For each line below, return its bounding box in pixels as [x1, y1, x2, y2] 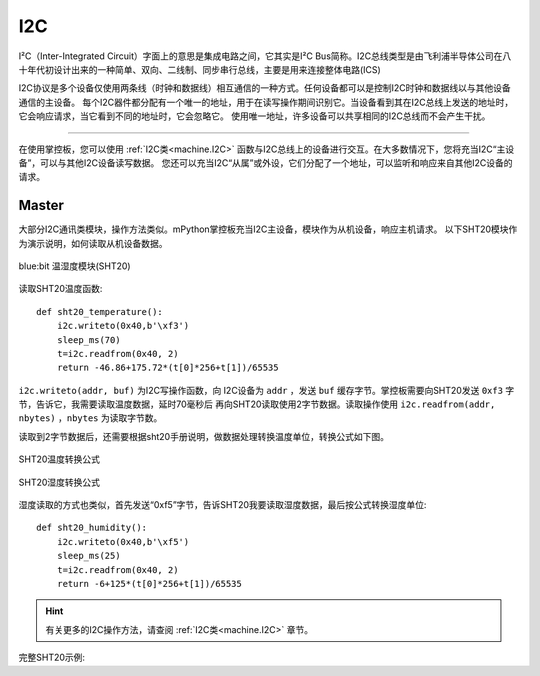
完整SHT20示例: [18, 651, 85, 664]
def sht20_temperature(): [36, 306, 164, 317]
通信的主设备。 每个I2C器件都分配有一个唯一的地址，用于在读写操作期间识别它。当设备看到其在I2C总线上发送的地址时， [18, 96, 514, 108]
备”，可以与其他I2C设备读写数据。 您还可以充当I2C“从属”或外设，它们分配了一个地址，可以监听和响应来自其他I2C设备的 [18, 156, 514, 169]
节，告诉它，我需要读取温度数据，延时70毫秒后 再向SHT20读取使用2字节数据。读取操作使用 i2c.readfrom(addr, [18, 398, 496, 410]
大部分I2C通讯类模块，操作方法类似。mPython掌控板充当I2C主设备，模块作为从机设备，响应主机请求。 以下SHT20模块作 [18, 223, 518, 235]
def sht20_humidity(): [36, 522, 148, 534]
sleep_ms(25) [56, 550, 121, 562]
